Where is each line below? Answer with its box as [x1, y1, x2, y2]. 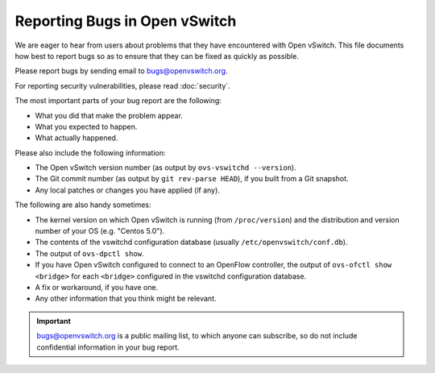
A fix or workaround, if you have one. [35, 282, 159, 292]
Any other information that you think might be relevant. [35, 294, 217, 304]
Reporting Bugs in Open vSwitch [14, 12, 237, 30]
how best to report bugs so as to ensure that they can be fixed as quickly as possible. [14, 51, 300, 60]
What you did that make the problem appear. [35, 110, 183, 120]
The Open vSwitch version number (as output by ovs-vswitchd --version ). [35, 163, 297, 172]
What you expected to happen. [35, 122, 138, 131]
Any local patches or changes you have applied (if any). [35, 185, 221, 195]
